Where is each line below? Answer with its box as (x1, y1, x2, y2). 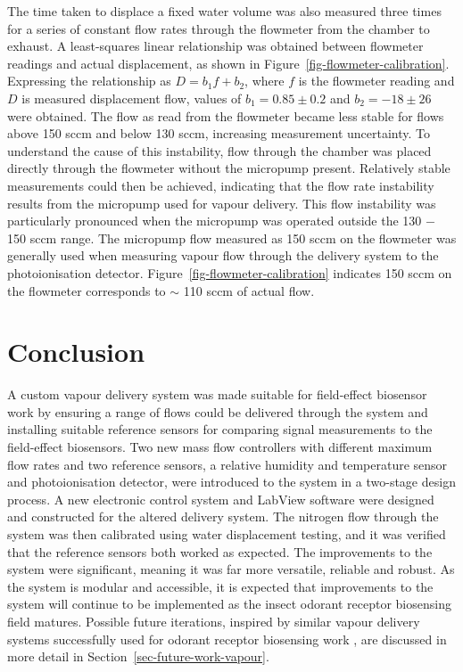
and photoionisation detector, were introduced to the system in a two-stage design (7, 472, 456, 491)
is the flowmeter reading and (298, 71, 455, 90)
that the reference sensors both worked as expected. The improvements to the (7, 542, 433, 561)
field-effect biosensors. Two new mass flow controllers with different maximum (7, 438, 433, 455)
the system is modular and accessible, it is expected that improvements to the (7, 577, 434, 595)
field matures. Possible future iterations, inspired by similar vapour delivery (7, 611, 420, 630)
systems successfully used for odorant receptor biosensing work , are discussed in (7, 629, 447, 648)
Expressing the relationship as (7, 71, 171, 90)
